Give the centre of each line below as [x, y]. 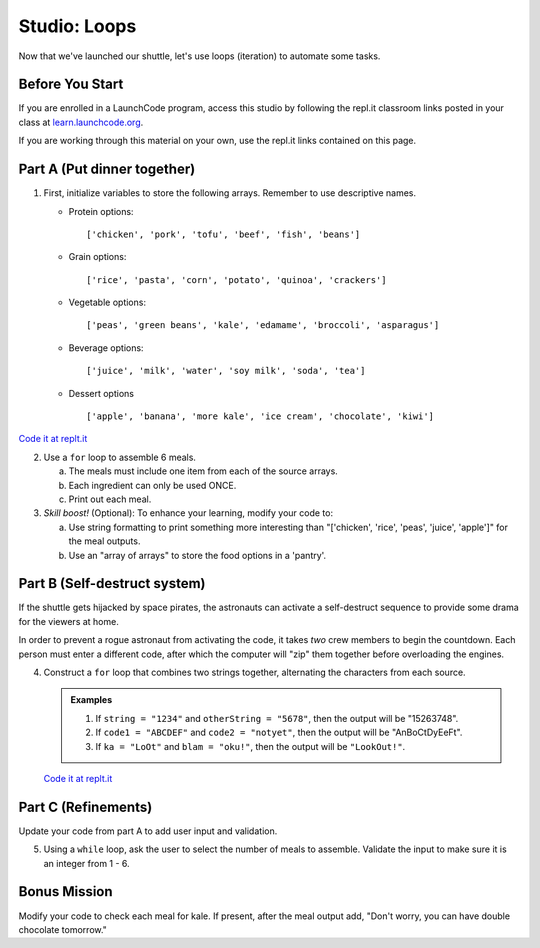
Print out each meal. [110, 499]
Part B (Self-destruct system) [112, 583]
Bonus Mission [66, 891]
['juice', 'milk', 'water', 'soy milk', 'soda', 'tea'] [226, 371]
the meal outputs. [104, 541]
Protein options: [101, 211]
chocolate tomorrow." [62, 929]
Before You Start [71, 84]
